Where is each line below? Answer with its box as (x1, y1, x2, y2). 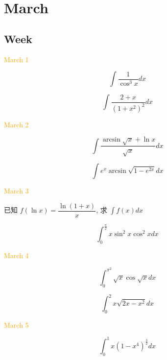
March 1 (4, 54, 29, 64)
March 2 (4, 120, 29, 130)
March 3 (4, 186, 29, 196)
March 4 (4, 250, 29, 261)
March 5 (4, 319, 29, 330)
